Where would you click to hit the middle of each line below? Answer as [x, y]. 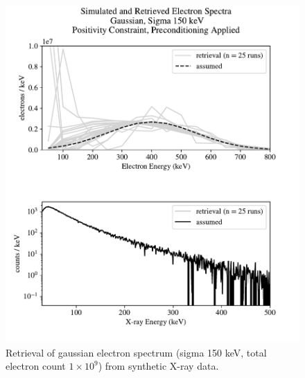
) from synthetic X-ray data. [158, 366]
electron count [36, 366]
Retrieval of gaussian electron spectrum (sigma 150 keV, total [136, 352]
